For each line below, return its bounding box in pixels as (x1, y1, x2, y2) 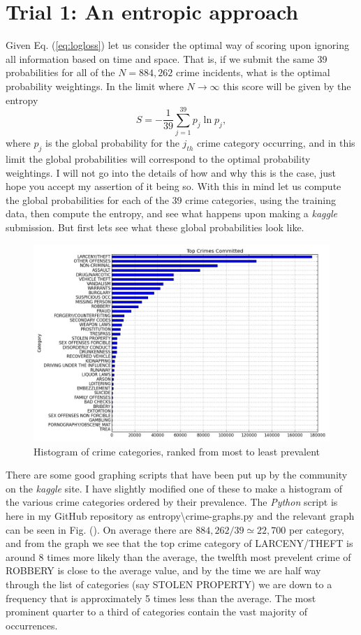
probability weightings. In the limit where (6, 78, 184, 93)
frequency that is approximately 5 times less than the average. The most (6, 590, 316, 605)
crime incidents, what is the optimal (175, 65, 330, 80)
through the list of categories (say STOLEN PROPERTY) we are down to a (6, 576, 332, 591)
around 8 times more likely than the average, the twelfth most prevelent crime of (6, 549, 351, 564)
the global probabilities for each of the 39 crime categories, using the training (6, 192, 336, 207)
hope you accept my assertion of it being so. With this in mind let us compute (6, 179, 341, 194)
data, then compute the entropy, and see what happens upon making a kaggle (6, 206, 337, 221)
